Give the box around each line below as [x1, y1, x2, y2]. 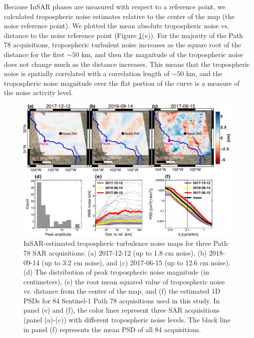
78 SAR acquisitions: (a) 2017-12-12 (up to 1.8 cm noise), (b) [23, 247, 207, 258]
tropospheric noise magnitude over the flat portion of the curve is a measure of [4, 78, 240, 88]
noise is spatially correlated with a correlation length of [4, 68, 169, 79]
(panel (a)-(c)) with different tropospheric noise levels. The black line [23, 315, 231, 325]
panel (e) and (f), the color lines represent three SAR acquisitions [23, 305, 220, 315]
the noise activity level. [4, 87, 73, 98]
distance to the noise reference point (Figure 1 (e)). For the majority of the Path [4, 30, 243, 40]
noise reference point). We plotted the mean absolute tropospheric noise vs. [4, 20, 230, 31]
